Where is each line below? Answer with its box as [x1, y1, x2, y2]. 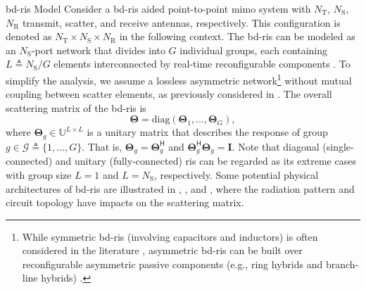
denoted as [6, 29, 52, 44]
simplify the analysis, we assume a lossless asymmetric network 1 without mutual [6, 70, 352, 87]
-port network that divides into [31, 42, 165, 57]
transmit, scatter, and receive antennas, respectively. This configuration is [22, 15, 341, 30]
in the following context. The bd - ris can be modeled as [119, 29, 355, 44]
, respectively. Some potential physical [153, 167, 319, 182]
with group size [6, 167, 72, 182]
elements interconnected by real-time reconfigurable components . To [53, 56, 351, 71]
